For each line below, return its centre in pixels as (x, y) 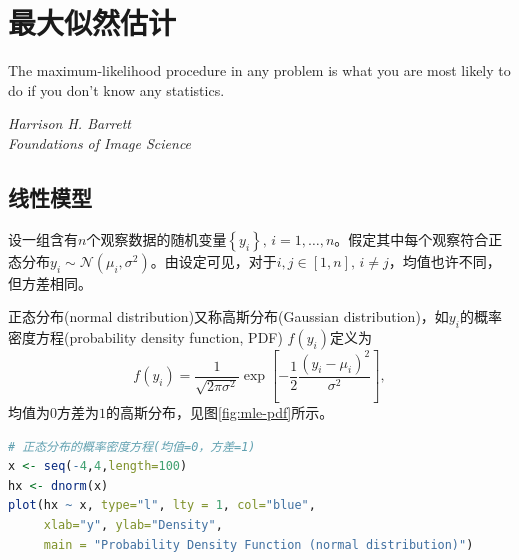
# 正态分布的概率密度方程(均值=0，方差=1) (132, 446)
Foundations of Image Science (100, 142)
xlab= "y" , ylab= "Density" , (133, 524)
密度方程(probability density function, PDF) (145, 337)
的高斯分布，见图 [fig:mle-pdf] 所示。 (220, 411)
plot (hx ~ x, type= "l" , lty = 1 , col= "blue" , (162, 505)
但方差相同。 (50, 282)
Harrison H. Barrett (69, 123)
